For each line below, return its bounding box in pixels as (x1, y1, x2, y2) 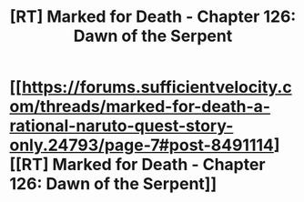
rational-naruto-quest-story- (9, 116, 234, 136)
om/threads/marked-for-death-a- (9, 96, 271, 117)
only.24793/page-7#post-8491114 (9, 135, 275, 156)
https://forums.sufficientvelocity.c (21, 77, 293, 97)
